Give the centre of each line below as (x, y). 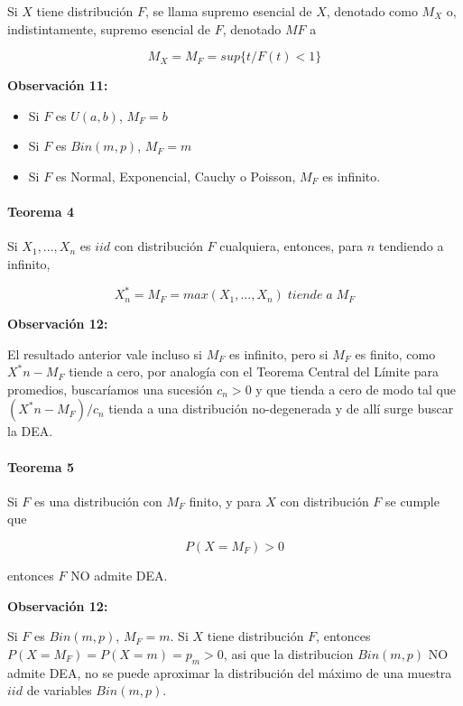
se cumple (412, 501)
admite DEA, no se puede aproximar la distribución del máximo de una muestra (230, 672)
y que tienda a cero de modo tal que (356, 389)
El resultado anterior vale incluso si (105, 353)
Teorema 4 (41, 212)
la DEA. (30, 431)
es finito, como (395, 353)
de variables (59, 690)
